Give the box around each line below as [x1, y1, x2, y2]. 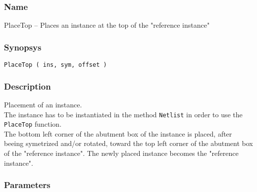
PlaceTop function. [4, 119, 62, 129]
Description [4, 80, 51, 92]
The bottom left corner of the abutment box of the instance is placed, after [4, 128, 232, 139]
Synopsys [4, 41, 42, 53]
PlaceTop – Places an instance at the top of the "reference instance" [4, 20, 210, 30]
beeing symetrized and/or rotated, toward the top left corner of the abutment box [4, 138, 253, 148]
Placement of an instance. [4, 99, 82, 109]
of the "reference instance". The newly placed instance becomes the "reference [4, 148, 239, 158]
